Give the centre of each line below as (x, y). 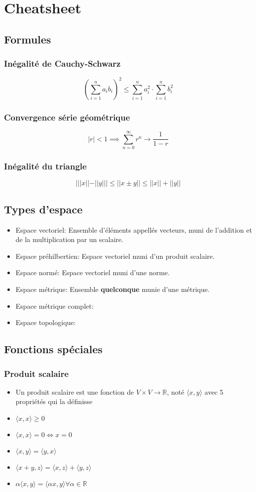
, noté (176, 391)
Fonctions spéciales (53, 349)
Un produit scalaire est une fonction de (75, 391)
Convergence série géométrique (67, 117)
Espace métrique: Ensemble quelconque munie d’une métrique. (112, 289)
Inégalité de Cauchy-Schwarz (62, 63)
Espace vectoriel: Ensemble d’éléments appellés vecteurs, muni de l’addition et (134, 229)
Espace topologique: (46, 322)
